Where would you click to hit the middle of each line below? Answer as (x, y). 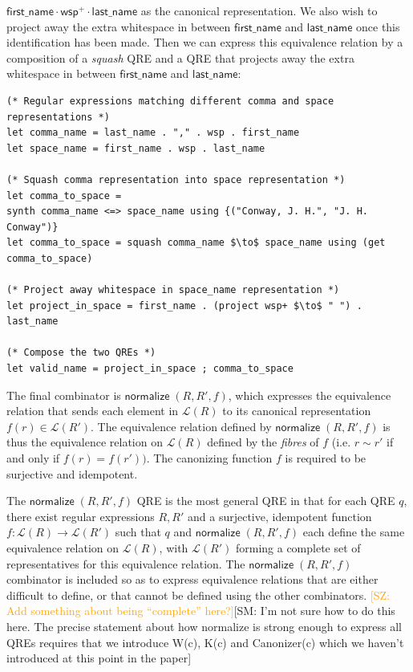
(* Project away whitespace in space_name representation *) (173, 290)
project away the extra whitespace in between (119, 26)
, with (174, 548)
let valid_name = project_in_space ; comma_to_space (150, 369)
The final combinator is (64, 395)
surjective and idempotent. (72, 473)
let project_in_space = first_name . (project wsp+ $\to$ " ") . (184, 305)
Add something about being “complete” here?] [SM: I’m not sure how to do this (201, 611)
